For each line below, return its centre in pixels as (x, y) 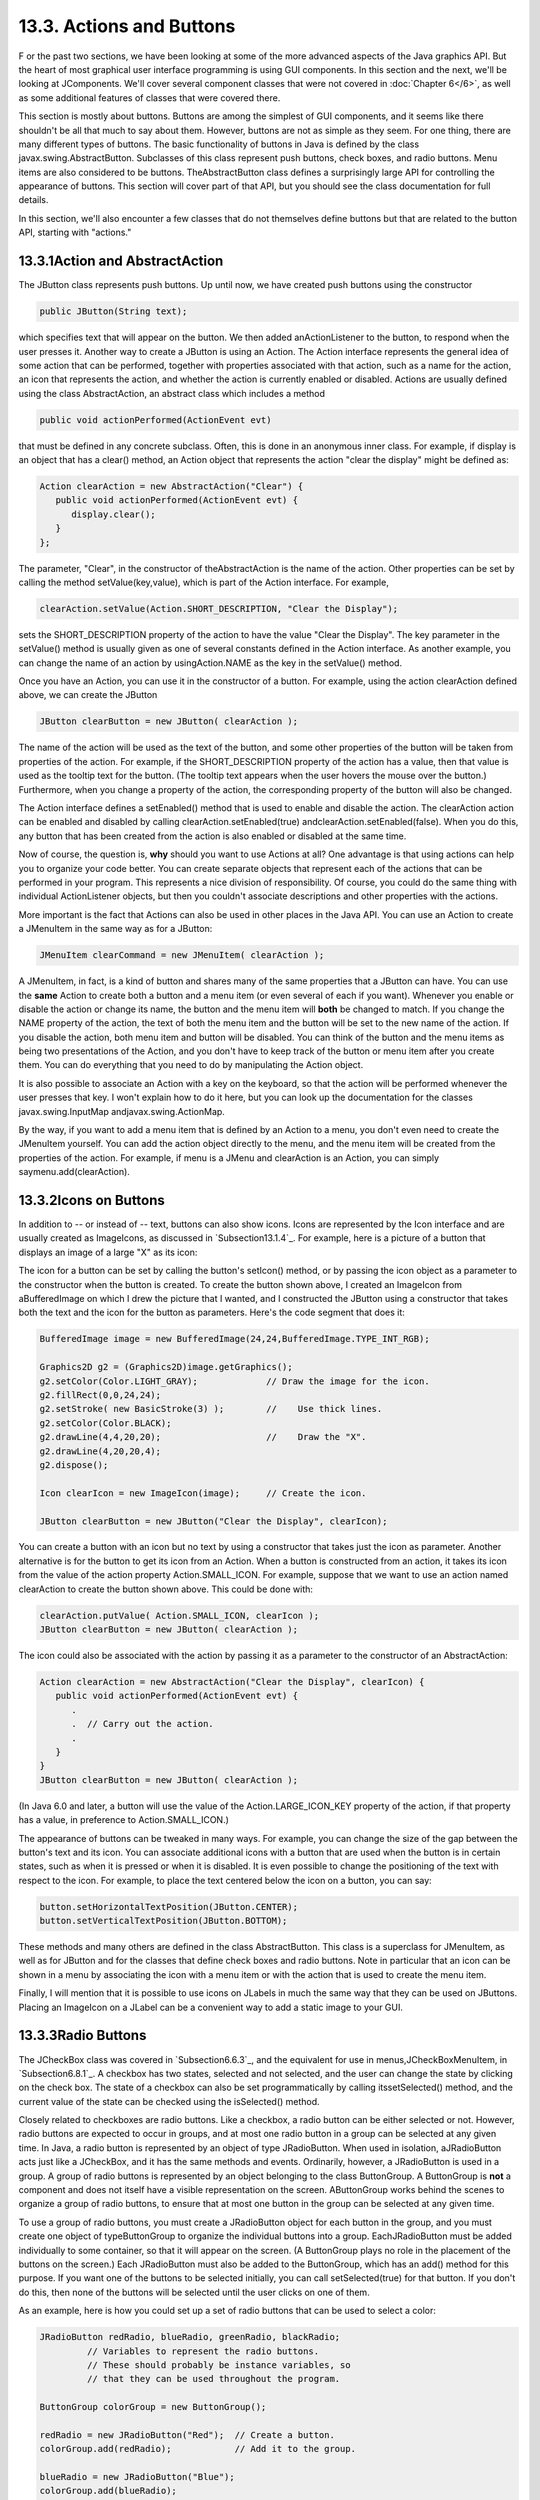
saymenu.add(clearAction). (74, 1172)
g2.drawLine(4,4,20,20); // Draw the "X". (203, 1437)
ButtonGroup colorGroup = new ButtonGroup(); (153, 2407)
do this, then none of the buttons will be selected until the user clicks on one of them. (194, 2292)
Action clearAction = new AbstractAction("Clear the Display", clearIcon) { (232, 1681)
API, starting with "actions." (75, 232)
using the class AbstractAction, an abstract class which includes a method (171, 393)
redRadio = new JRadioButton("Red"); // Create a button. (187, 2434)
